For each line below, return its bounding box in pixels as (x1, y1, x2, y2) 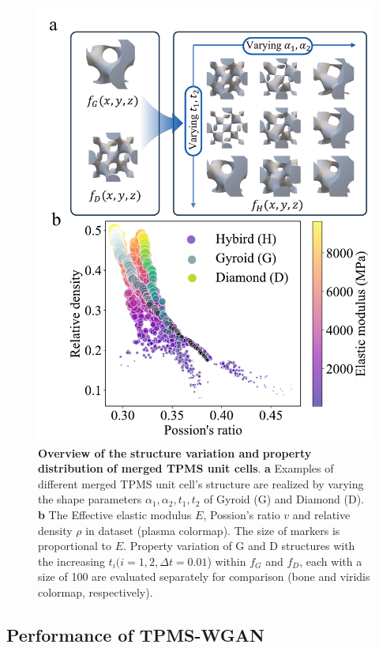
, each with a (299, 552, 362, 569)
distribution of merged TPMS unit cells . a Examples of (38, 460, 334, 477)
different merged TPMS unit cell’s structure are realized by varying (38, 475, 364, 492)
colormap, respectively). (38, 583, 153, 600)
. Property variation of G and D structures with (123, 537, 355, 554)
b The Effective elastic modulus (38, 506, 192, 522)
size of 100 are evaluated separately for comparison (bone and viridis (38, 568, 370, 585)
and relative (292, 506, 351, 522)
